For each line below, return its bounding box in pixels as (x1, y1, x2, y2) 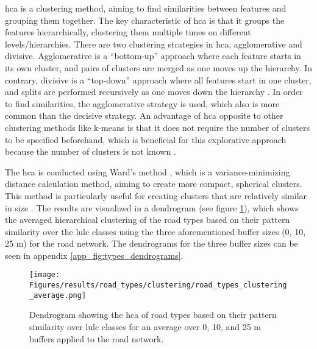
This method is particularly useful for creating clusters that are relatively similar (5, 189, 307, 202)
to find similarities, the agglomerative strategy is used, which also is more (5, 97, 280, 110)
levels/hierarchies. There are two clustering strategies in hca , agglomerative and (5, 37, 302, 50)
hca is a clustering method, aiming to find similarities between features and (5, 2, 287, 14)
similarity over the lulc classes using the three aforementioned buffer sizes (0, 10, (5, 225, 306, 238)
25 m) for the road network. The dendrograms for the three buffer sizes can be (5, 237, 298, 250)
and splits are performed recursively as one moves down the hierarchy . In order (5, 85, 303, 98)
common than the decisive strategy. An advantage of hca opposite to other (5, 109, 283, 122)
